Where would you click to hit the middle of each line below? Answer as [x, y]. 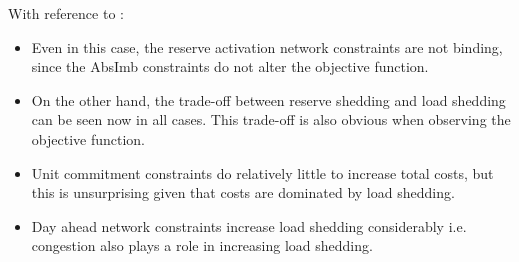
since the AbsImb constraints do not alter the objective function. [230, 66]
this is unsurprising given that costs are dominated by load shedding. [243, 192]
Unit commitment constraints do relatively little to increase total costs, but [262, 172]
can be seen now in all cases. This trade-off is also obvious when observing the [271, 119]
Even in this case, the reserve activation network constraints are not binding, [267, 46]
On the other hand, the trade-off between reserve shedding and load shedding [268, 99]
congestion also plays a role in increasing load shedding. [202, 245]
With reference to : [66, 13]
